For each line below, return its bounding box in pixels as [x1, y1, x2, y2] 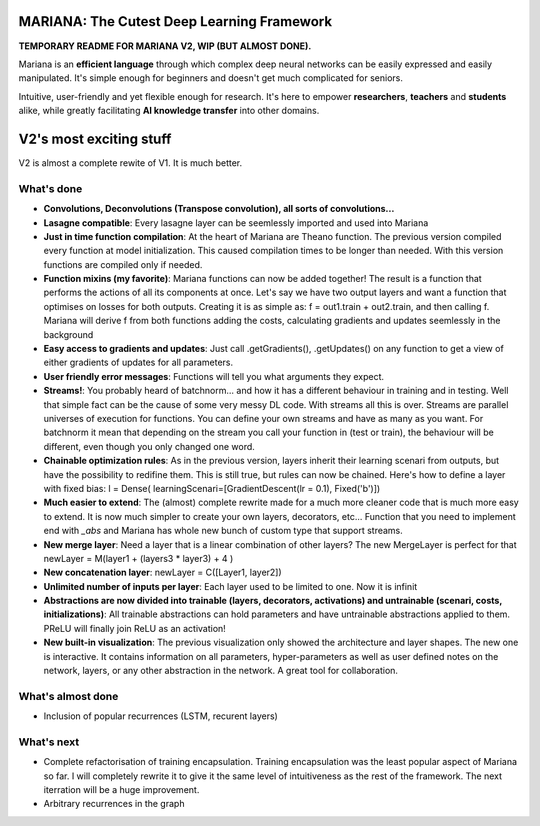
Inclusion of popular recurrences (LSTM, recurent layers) [43, 710, 279, 722]
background [43, 328, 94, 340]
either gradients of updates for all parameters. [43, 356, 234, 369]
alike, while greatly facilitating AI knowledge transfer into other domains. [18, 105, 320, 117]
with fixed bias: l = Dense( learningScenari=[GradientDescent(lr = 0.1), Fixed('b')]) [43, 482, 381, 494]
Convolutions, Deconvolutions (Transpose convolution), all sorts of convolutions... [43, 203, 395, 215]
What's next [18, 735, 80, 749]
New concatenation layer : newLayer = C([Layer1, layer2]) [43, 566, 282, 579]
